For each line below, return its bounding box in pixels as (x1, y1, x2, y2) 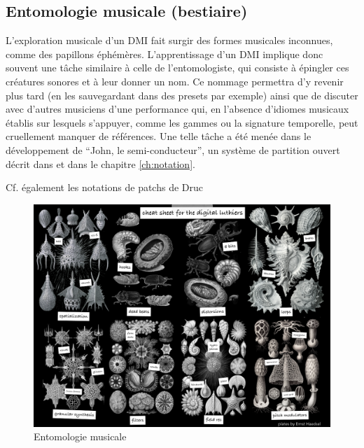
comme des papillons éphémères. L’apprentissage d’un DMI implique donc (6, 46, 323, 61)
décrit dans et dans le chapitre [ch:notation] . (6, 156, 195, 171)
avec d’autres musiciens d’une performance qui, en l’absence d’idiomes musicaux (6, 101, 349, 116)
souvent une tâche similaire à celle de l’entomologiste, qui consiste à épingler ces (6, 60, 349, 75)
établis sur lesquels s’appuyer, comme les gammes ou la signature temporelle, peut (6, 115, 358, 129)
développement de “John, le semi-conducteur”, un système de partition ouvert (6, 142, 340, 157)
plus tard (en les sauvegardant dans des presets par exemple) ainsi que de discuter (6, 87, 358, 102)
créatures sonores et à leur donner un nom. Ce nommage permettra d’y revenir (6, 73, 344, 88)
